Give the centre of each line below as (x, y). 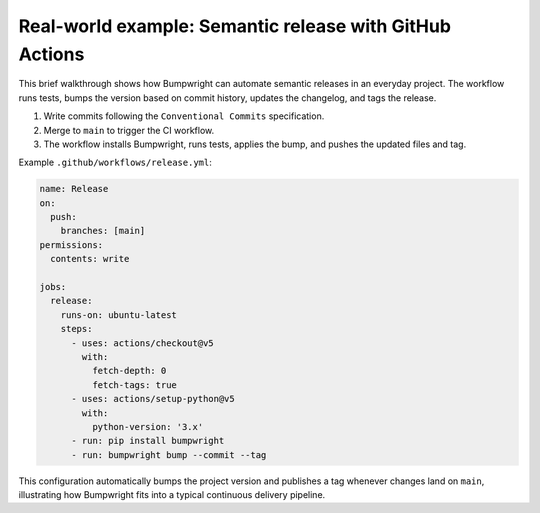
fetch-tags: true (134, 384)
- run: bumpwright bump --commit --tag (169, 454)
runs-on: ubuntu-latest (118, 314)
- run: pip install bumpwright (148, 441)
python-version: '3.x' (147, 426)
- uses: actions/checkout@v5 (142, 343)
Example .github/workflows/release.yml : (115, 162)
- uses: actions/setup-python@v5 (153, 399)
